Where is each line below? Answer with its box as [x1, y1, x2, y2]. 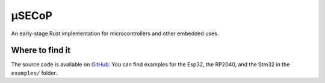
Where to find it [11, 45, 71, 56]
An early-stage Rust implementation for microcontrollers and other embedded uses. [11, 30, 219, 37]
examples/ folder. [11, 69, 57, 76]
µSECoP [11, 9, 52, 22]
